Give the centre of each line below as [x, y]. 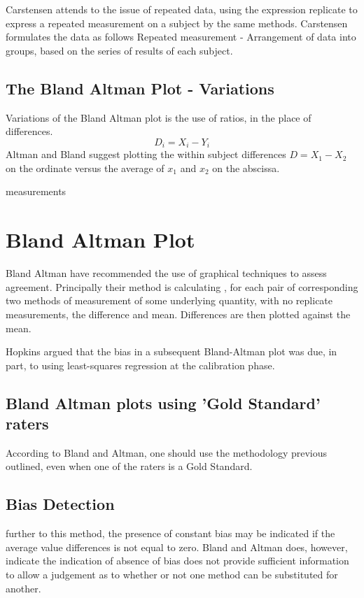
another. [23, 588]
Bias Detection [60, 504]
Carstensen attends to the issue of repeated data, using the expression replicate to [182, 9]
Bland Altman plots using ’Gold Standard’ [163, 403]
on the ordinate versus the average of [85, 168]
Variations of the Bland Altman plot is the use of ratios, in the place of [159, 117]
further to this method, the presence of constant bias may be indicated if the [170, 533]
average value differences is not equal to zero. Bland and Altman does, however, [177, 547]
